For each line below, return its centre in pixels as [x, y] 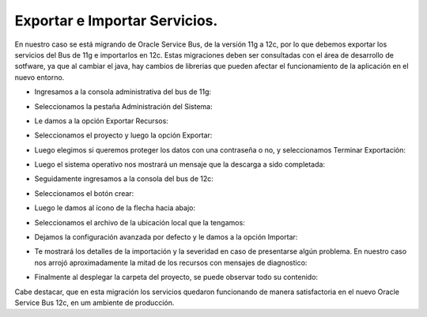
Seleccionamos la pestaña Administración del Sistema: [123, 106]
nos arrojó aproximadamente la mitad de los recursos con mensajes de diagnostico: [171, 262]
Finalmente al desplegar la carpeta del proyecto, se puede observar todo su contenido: [176, 277]
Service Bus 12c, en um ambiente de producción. [94, 302]
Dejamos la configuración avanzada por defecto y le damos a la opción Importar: [166, 237]
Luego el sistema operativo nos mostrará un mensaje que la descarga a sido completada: [180, 164]
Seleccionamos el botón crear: [84, 193]
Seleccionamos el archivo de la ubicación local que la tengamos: [140, 222]
